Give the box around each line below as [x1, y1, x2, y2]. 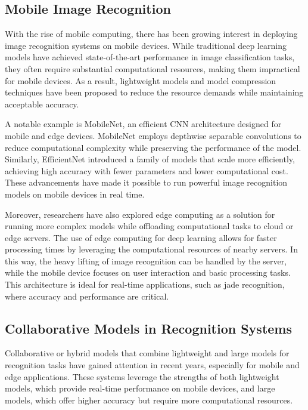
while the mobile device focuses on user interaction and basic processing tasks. [5, 266, 291, 279]
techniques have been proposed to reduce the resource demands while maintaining [5, 86, 304, 98]
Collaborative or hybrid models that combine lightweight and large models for [5, 347, 290, 359]
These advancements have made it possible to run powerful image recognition [5, 176, 288, 189]
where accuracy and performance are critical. [5, 289, 169, 302]
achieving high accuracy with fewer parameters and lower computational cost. [5, 164, 288, 177]
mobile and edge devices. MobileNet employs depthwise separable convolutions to [5, 129, 301, 141]
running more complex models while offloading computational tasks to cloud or [5, 220, 294, 232]
